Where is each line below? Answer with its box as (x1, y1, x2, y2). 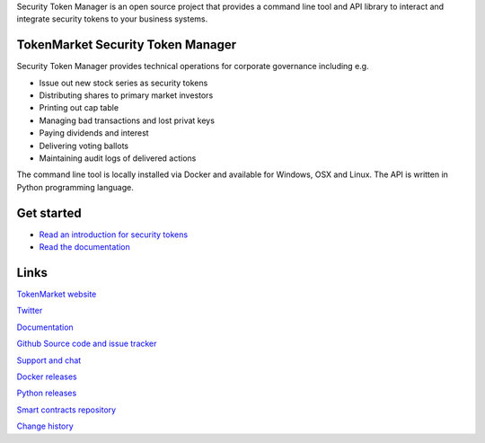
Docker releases (16, 371, 77, 382)
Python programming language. (16, 182, 134, 192)
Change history (16, 421, 74, 431)
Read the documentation (39, 242, 130, 253)
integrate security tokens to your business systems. (16, 13, 208, 24)
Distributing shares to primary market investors (39, 90, 214, 101)
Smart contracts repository (16, 404, 117, 415)
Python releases (16, 387, 77, 399)
